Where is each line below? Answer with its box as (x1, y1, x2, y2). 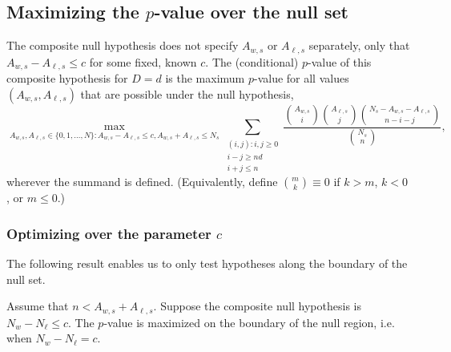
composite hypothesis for (6, 70, 128, 87)
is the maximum (165, 70, 245, 87)
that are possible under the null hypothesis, (80, 85, 294, 102)
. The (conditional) (205, 53, 299, 70)
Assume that (6, 297, 69, 314)
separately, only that (308, 37, 410, 54)
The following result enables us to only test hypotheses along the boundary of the (6, 254, 408, 271)
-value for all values (253, 70, 349, 87)
